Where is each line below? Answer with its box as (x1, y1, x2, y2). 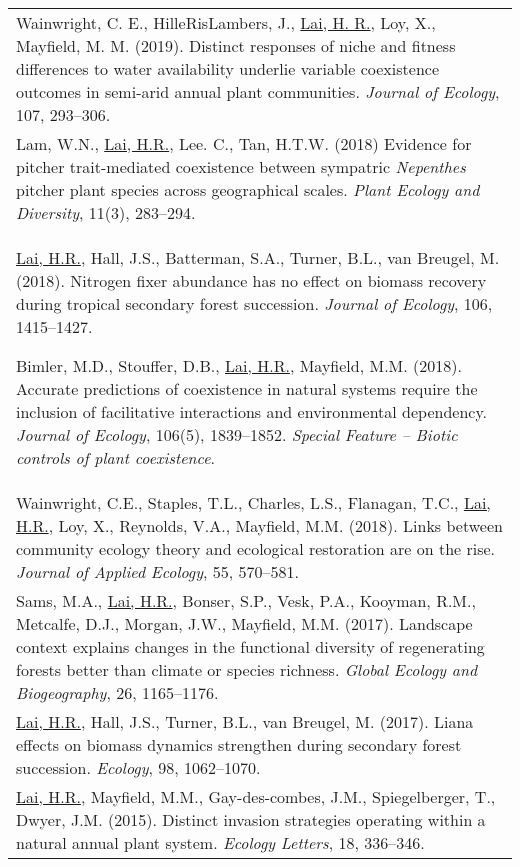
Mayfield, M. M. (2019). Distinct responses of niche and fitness (16, 34, 456, 57)
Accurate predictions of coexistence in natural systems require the (16, 377, 478, 400)
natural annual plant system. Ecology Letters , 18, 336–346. (16, 831, 425, 854)
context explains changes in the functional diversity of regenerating (16, 635, 485, 658)
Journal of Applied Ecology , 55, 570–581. (16, 560, 299, 583)
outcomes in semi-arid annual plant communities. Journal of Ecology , (16, 80, 500, 103)
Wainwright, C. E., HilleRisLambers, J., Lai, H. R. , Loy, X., (16, 11, 436, 34)
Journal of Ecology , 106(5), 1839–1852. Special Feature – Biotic (16, 423, 458, 446)
